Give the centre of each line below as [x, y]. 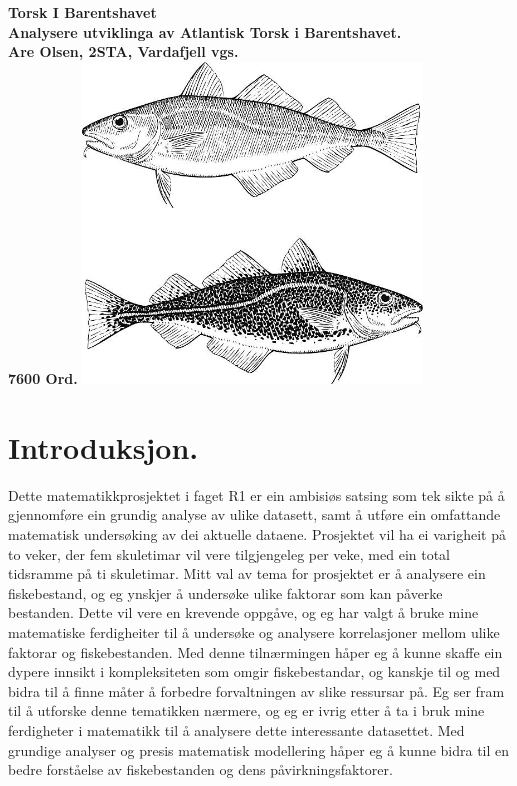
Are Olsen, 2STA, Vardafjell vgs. [123, 51]
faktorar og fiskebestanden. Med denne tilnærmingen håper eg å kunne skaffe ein [255, 651]
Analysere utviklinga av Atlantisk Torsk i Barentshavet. [205, 31]
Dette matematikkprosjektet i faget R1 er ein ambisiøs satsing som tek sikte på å [256, 494]
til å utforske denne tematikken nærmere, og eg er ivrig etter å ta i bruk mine [246, 710]
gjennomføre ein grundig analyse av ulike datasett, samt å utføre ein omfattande [254, 514]
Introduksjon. [103, 446]
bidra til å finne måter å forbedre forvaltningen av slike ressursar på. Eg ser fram [256, 690]
